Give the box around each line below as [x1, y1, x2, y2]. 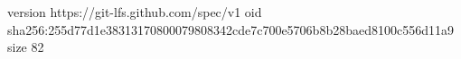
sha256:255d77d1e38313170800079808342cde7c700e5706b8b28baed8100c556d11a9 [7, 20, 454, 38]
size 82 [7, 38, 44, 56]
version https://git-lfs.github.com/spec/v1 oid [7, 3, 262, 21]
